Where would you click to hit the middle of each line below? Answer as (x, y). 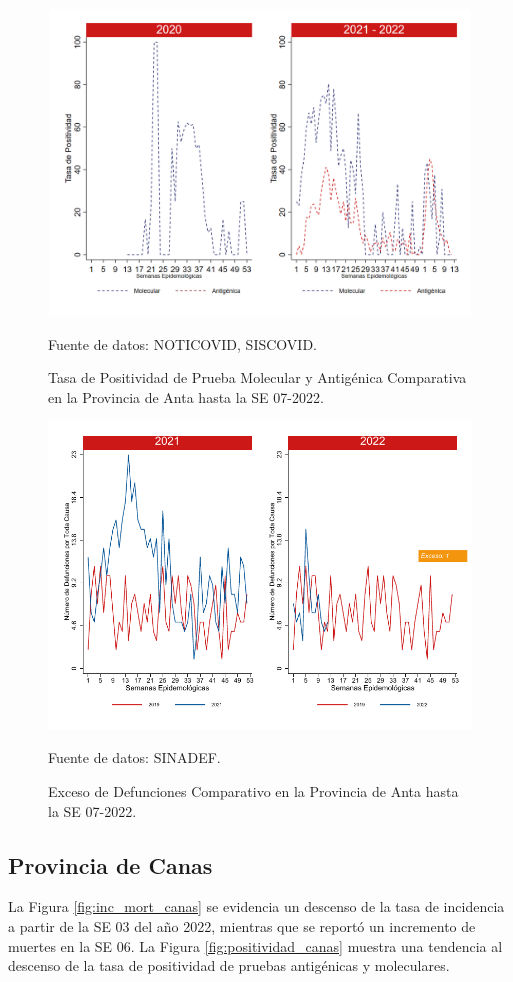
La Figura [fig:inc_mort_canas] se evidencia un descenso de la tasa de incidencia (256, 906)
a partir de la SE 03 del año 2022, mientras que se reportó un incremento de (242, 925)
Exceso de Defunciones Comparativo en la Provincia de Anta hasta (253, 790)
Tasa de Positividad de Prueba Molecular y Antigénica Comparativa (257, 377)
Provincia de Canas (110, 864)
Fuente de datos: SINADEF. (134, 757)
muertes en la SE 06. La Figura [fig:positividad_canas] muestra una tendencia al (255, 945)
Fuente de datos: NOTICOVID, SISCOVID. (182, 343)
